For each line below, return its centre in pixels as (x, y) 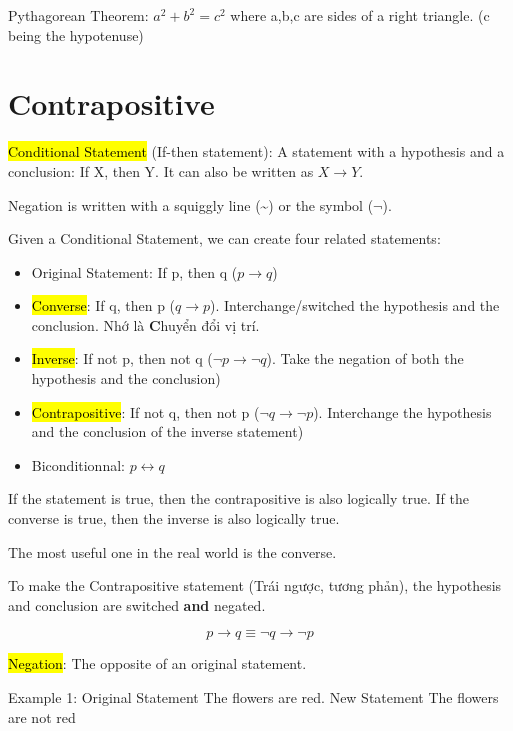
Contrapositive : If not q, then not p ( (145, 411)
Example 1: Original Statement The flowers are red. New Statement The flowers (253, 697)
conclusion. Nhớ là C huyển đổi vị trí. (145, 324)
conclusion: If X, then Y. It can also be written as (161, 170)
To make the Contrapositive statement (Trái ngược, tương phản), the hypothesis (255, 585)
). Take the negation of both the (365, 358)
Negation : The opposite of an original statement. (157, 663)
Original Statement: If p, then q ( (134, 271)
